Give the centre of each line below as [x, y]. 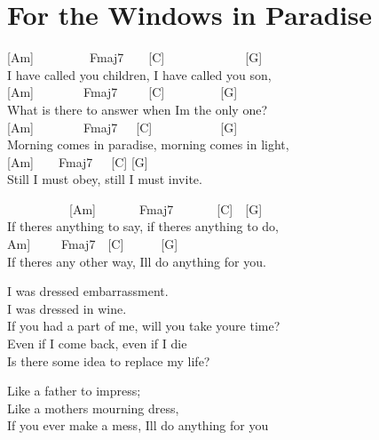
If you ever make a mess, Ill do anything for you [138, 425]
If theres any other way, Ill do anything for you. [137, 261]
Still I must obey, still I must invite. [105, 179]
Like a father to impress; [74, 391]
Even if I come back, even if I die [97, 344]
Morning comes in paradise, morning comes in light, [148, 144]
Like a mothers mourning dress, [93, 408]
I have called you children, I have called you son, [139, 74]
